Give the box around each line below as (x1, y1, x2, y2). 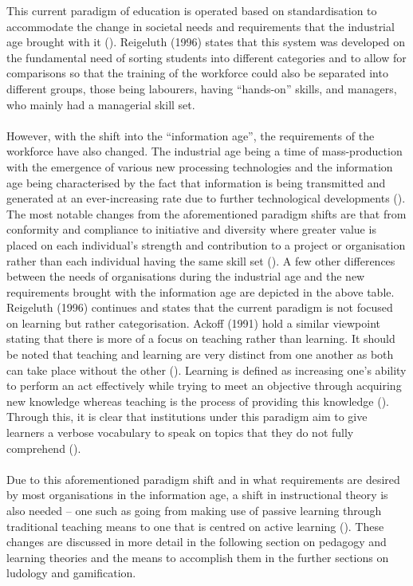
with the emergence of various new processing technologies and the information (6, 158, 393, 175)
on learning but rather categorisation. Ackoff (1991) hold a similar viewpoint (6, 314, 380, 331)
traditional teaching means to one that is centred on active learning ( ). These (6, 517, 384, 534)
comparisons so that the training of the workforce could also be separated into (6, 65, 388, 81)
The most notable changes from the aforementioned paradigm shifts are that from (6, 205, 407, 222)
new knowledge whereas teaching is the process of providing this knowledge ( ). (6, 392, 389, 409)
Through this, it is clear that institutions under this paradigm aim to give (6, 408, 368, 425)
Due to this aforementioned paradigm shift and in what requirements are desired (6, 470, 400, 487)
